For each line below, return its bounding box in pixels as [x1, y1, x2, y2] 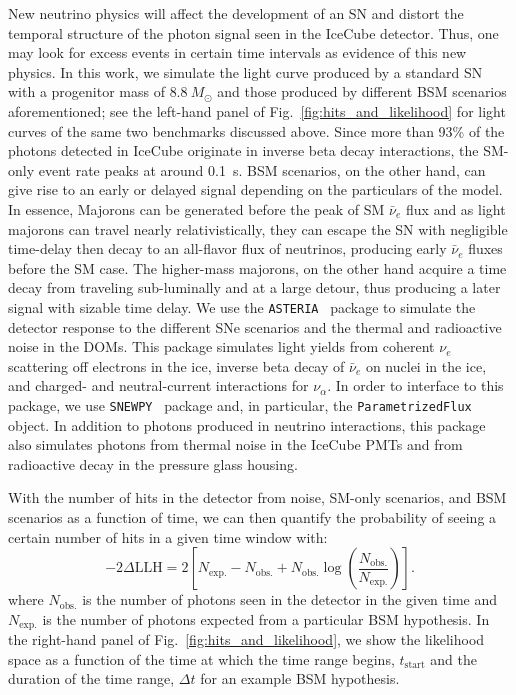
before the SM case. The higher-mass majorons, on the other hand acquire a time [8, 257, 507, 278]
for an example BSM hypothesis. [200, 668, 400, 689]
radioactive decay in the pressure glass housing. [8, 453, 298, 474]
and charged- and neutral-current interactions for [8, 375, 309, 396]
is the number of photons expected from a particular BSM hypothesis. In [42, 608, 490, 629]
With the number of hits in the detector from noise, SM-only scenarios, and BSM [8, 487, 507, 508]
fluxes [468, 238, 503, 259]
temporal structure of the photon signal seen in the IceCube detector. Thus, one [8, 22, 499, 43]
